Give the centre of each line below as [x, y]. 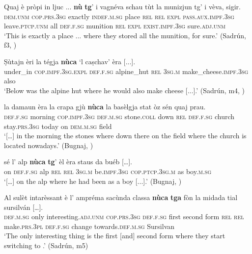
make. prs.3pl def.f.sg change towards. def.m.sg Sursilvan [89, 226]
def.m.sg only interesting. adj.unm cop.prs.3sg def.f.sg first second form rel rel [124, 216]
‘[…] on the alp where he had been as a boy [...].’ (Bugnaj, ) [93, 181]
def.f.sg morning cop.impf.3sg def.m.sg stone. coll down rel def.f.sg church [119, 116]
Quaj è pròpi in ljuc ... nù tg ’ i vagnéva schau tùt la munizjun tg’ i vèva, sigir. [122, 6]
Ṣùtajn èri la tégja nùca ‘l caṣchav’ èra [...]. [70, 61]
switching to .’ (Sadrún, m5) [46, 245]
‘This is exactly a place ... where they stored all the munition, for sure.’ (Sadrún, [125, 35]
